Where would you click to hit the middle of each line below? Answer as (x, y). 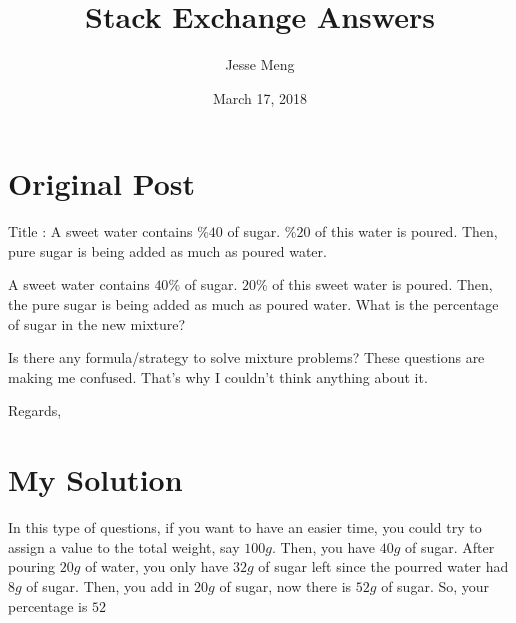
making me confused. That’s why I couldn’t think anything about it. (218, 376)
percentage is (48, 605)
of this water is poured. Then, (406, 231)
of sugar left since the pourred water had (383, 566)
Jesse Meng (260, 64)
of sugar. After (450, 546)
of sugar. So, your (435, 585)
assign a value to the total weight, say (124, 546)
